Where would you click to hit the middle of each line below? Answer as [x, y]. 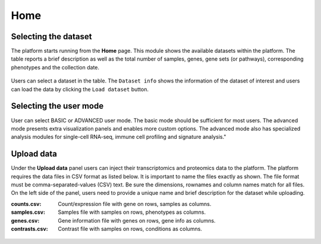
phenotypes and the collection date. [55, 67]
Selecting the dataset [51, 37]
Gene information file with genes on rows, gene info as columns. [137, 220]
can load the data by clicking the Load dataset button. [80, 89]
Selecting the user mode [57, 106]
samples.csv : [28, 212]
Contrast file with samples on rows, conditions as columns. [130, 229]
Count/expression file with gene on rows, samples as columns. [135, 204]
